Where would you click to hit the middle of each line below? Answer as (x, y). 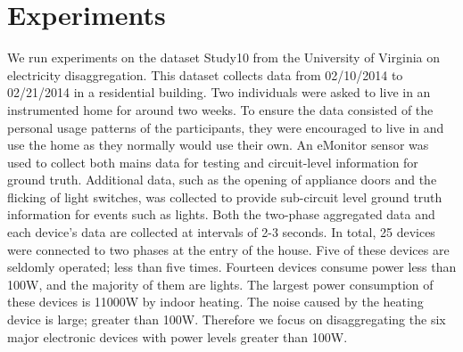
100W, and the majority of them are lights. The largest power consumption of (220, 284)
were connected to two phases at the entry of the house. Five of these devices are (228, 249)
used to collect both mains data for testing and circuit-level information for (213, 162)
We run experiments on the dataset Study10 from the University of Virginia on (224, 57)
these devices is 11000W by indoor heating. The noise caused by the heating (215, 302)
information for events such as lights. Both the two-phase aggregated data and (221, 214)
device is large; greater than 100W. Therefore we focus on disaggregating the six (227, 319)
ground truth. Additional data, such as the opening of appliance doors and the (222, 180)
